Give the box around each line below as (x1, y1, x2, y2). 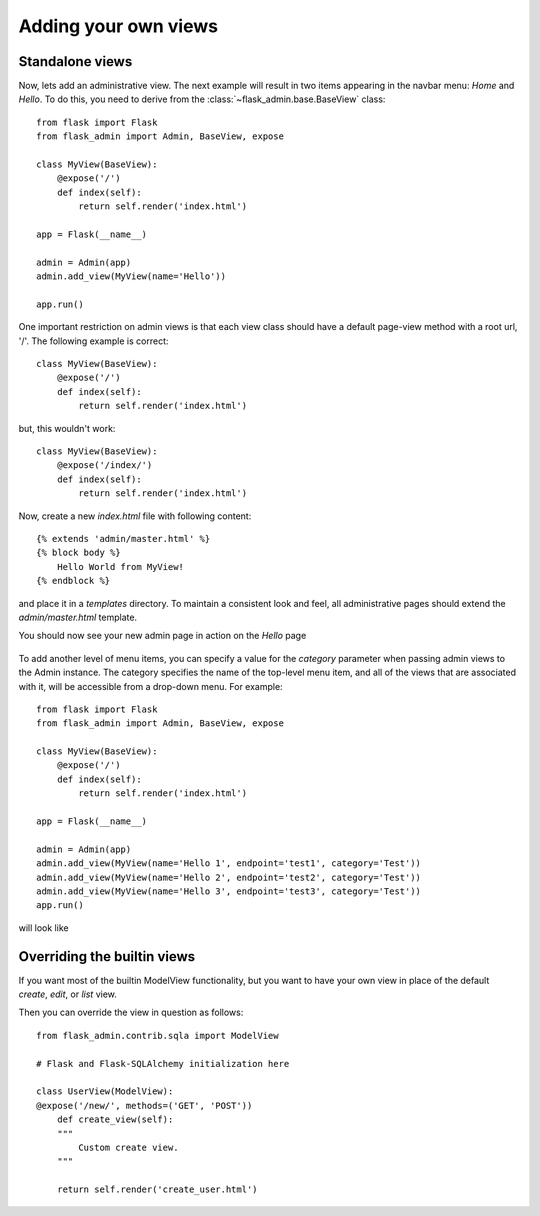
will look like (18, 921, 69, 934)
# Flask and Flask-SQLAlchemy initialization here (36, 1058, 290, 1069)
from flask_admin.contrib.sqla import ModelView (36, 1030, 279, 1041)
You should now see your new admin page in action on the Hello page (18, 630, 307, 642)
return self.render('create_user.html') (56, 1184, 259, 1195)
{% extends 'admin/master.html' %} (36, 533, 211, 544)
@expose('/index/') (56, 460, 153, 471)
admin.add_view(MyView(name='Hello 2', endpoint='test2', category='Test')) (36, 871, 422, 883)
